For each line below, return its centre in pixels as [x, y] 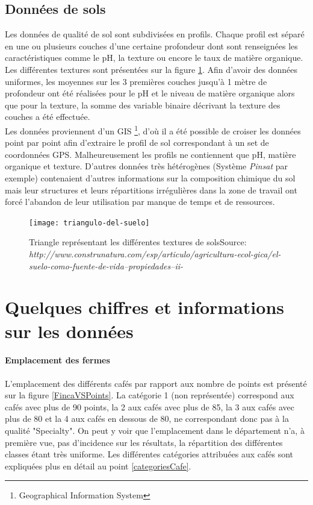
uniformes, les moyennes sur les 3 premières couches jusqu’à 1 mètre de [136, 81]
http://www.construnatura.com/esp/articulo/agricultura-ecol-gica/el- [155, 254]
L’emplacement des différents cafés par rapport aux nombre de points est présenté [156, 383]
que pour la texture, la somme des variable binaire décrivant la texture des [143, 105]
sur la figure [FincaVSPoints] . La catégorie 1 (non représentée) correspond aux [150, 395]
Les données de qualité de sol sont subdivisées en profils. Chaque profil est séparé [155, 34]
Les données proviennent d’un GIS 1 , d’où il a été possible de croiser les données [153, 130]
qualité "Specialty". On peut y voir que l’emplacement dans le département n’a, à [155, 430]
